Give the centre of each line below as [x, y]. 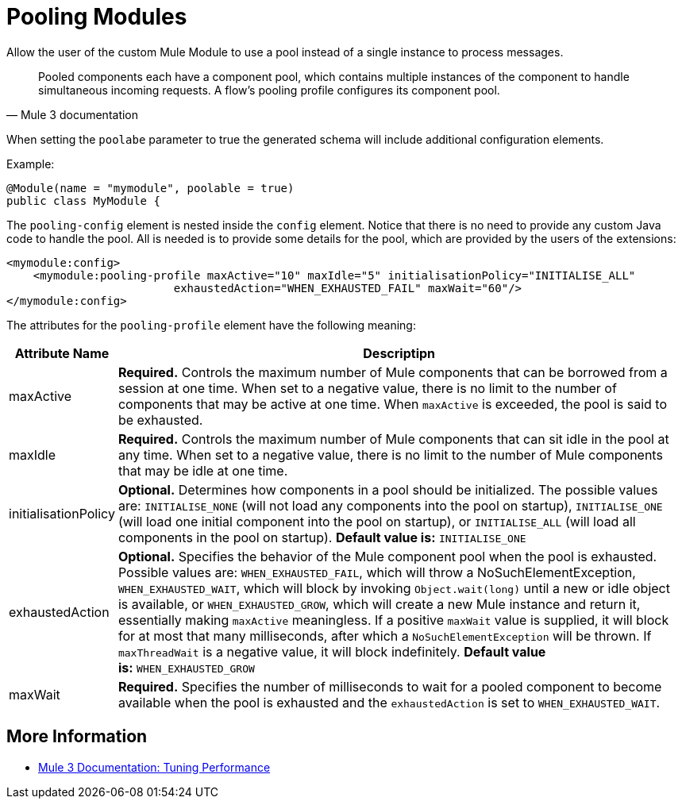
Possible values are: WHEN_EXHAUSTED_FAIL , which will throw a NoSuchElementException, [377, 572]
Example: [31, 164]
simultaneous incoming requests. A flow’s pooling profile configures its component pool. [269, 90]
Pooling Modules [97, 17]
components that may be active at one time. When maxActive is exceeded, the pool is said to [392, 404]
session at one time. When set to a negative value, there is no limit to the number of [367, 388]
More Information [77, 737]
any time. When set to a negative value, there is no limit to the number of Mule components [390, 454]
